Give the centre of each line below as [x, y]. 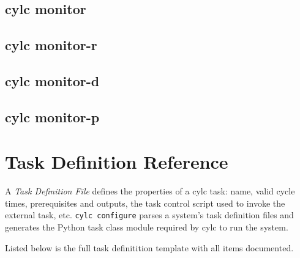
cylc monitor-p [52, 116]
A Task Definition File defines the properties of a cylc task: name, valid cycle [150, 191]
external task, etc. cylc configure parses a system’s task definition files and [149, 215]
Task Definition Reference [117, 162]
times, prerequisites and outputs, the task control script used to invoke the [145, 203]
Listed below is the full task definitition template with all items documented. [149, 247]
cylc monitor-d [52, 80]
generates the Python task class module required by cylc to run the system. [147, 227]
